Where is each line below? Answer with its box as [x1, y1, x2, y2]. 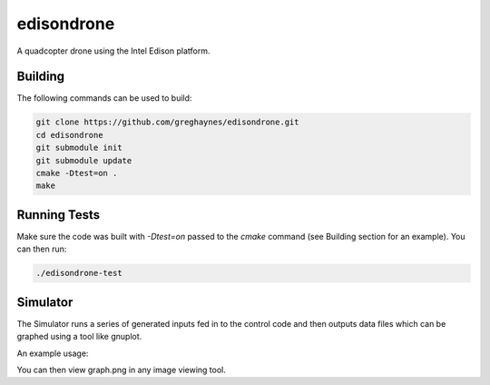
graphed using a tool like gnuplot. [16, 331, 142, 342]
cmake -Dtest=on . [35, 168, 118, 178]
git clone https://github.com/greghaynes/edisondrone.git [35, 117, 299, 127]
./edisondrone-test [35, 268, 122, 279]
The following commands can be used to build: [16, 93, 192, 104]
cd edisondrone [35, 130, 103, 140]
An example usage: [16, 348, 89, 359]
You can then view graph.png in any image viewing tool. [16, 364, 227, 375]
